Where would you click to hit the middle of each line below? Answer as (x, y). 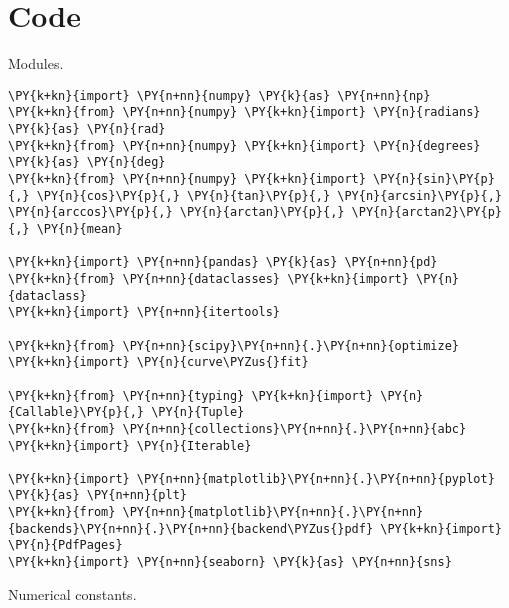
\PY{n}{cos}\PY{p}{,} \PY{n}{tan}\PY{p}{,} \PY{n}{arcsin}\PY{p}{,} (269, 195)
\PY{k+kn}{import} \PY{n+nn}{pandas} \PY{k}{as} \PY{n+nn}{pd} (223, 262)
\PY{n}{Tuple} (198, 412)
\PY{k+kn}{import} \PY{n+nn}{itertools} (144, 312)
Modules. (36, 63)
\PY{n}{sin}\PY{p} (434, 179)
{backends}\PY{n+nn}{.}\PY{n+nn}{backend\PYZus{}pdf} (191, 528)
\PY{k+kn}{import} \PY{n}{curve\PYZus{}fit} (158, 362)
